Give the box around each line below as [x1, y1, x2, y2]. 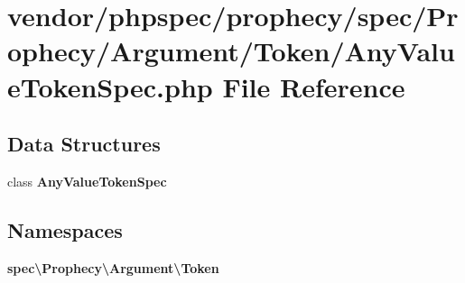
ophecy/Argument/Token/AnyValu [7, 32, 455, 69]
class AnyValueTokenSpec [7, 171, 167, 190]
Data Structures [7, 130, 161, 158]
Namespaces [7, 215, 123, 243]
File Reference [222, 68, 405, 105]
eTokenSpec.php [7, 68, 213, 105]
